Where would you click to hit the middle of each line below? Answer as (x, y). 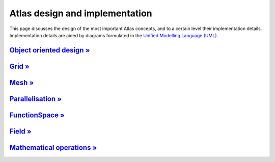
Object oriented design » (50, 50)
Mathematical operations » (53, 147)
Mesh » (22, 82)
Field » (20, 131)
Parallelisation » (36, 99)
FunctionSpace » (37, 115)
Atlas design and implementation (81, 13)
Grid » (20, 66)
